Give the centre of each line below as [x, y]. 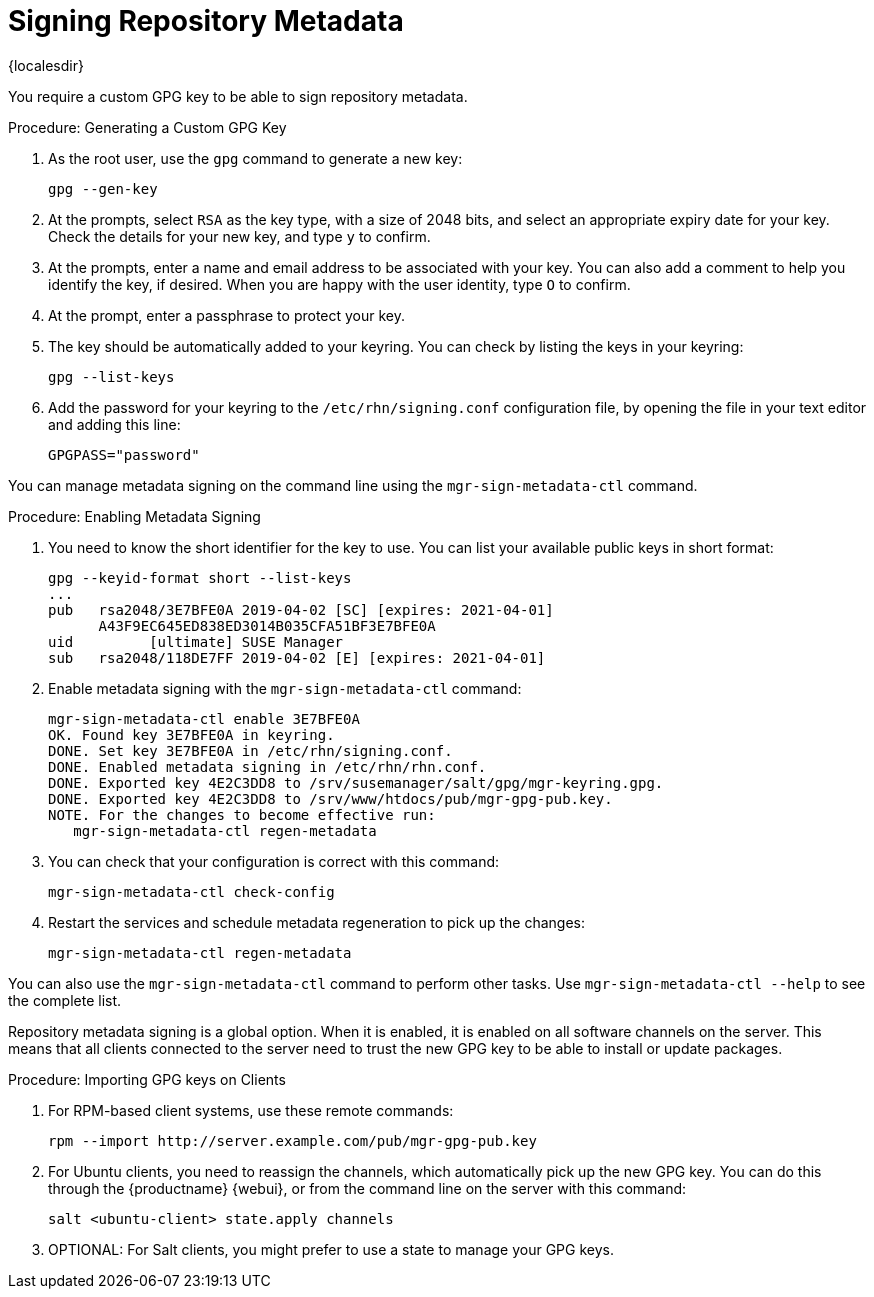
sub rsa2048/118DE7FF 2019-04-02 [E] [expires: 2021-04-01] [297, 657]
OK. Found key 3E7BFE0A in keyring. [191, 734]
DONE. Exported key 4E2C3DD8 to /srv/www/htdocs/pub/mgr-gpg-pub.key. [330, 798]
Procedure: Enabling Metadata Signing [134, 516]
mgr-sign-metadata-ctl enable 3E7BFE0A [204, 718]
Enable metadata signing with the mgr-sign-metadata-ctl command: [285, 688]
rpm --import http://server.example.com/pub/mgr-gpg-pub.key [292, 1140]
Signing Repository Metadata [206, 21]
